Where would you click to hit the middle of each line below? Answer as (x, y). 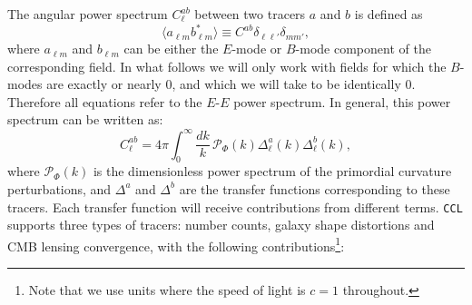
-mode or (257, 49)
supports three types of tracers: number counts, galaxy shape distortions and (221, 225)
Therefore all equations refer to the (105, 101)
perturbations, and (59, 188)
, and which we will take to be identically (286, 84)
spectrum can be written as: (85, 119)
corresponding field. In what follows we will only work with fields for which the (227, 66)
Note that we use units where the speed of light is (167, 290)
